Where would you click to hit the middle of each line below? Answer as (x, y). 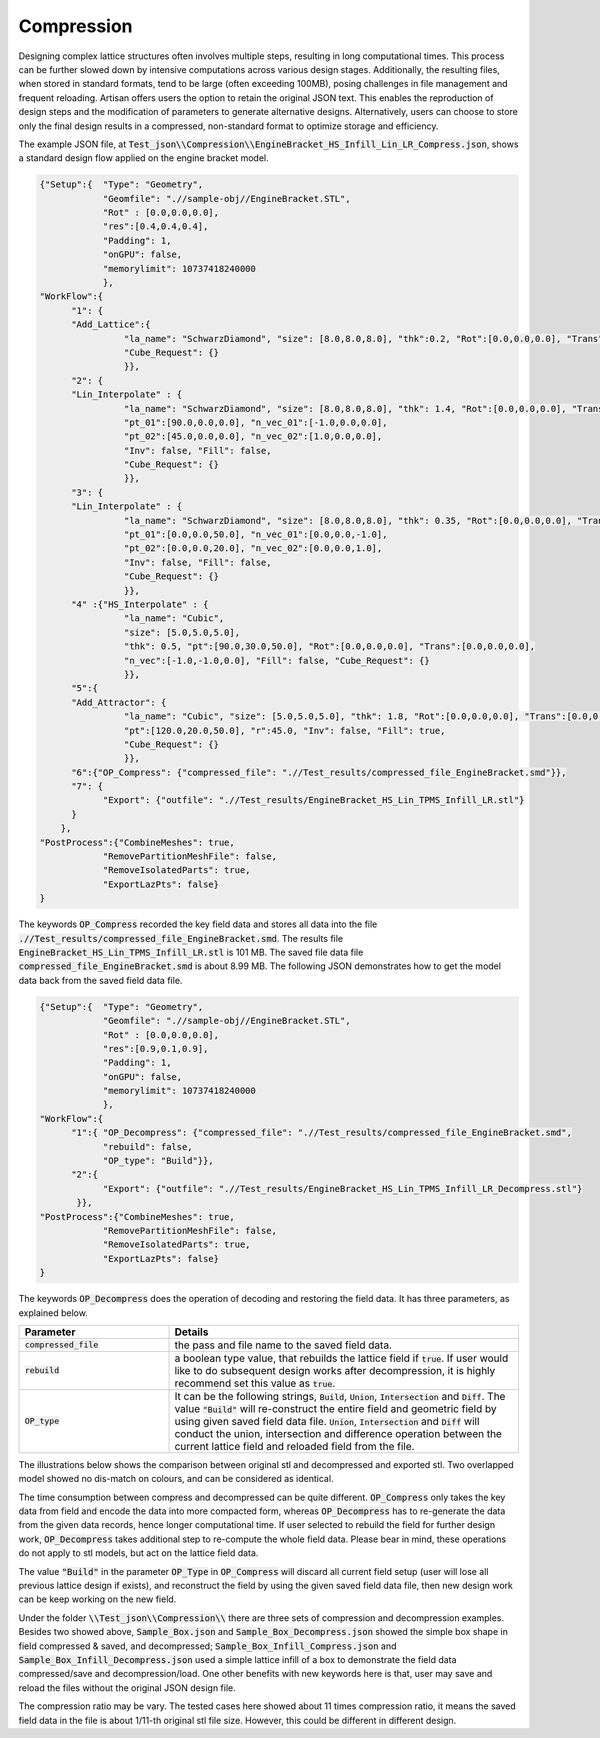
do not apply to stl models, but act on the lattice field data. (138, 1553)
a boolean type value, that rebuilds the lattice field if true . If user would (341, 1358)
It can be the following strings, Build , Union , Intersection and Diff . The (340, 1396)
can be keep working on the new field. (97, 1599)
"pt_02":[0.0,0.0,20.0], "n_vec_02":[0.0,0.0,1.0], (253, 548)
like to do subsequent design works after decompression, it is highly (335, 1370)
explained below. (53, 1312)
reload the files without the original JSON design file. (127, 1687)
